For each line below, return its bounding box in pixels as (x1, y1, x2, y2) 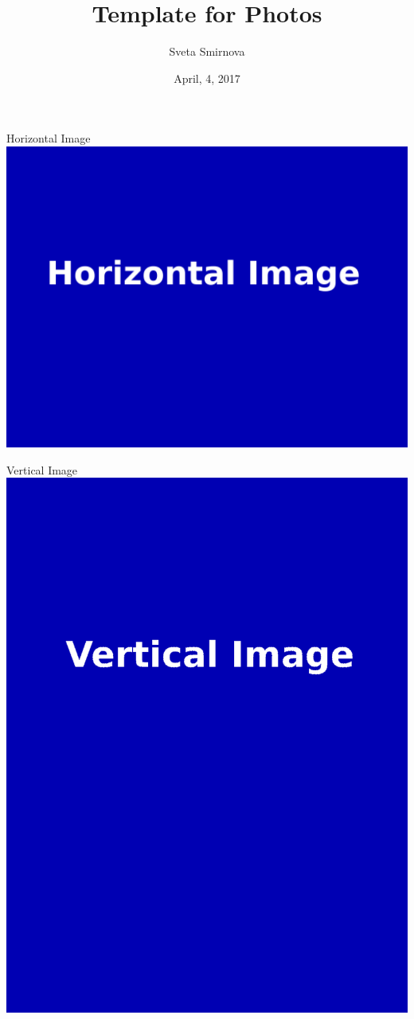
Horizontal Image (6, 130, 91, 146)
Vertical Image (6, 461, 78, 478)
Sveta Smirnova (169, 43, 245, 60)
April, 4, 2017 (174, 69, 240, 86)
